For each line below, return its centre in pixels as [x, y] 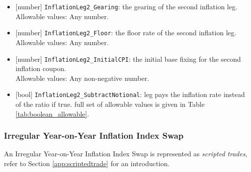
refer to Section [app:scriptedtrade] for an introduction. [87, 163]
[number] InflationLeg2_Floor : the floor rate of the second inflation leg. [126, 33]
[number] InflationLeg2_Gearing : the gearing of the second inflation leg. [126, 6]
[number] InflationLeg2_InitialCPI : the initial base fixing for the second [128, 59]
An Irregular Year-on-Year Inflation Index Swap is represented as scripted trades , [126, 154]
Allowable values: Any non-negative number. [82, 78]
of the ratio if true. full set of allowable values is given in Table [110, 104]
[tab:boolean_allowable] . [52, 113]
